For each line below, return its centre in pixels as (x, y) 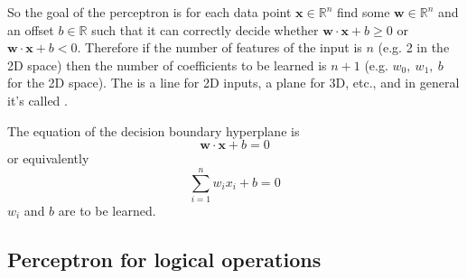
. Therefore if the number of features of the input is (219, 47)
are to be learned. (107, 210)
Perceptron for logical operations (164, 259)
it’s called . (37, 100)
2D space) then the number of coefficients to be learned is (167, 65)
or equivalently (48, 158)
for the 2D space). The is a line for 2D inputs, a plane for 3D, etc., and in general (233, 83)
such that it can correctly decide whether (205, 29)
